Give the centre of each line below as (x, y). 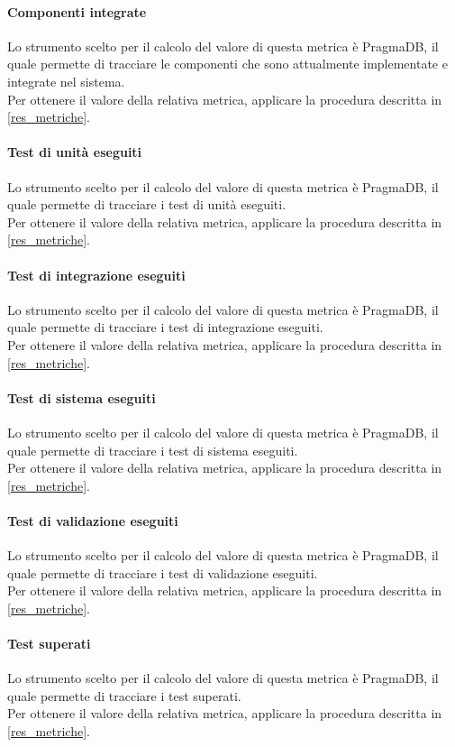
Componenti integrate (77, 11)
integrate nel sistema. (66, 81)
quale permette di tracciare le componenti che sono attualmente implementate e (227, 64)
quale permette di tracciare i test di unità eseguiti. (147, 204)
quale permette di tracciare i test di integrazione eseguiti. (165, 327)
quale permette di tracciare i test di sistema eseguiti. (153, 450)
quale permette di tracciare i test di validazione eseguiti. (163, 572)
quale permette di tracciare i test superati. (124, 695)
